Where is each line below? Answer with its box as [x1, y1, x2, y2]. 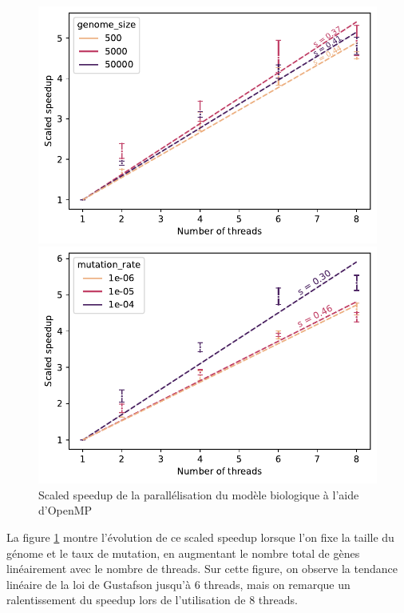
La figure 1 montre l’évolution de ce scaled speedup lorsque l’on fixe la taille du [6, 529, 394, 545]
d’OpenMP [38, 502, 93, 519]
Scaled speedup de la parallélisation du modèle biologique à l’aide [38, 486, 359, 503]
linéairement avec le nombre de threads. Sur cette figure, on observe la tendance [6, 560, 398, 577]
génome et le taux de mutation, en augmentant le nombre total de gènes [6, 544, 360, 561]
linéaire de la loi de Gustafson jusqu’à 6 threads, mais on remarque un [6, 575, 351, 592]
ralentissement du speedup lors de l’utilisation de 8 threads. [6, 591, 298, 608]
